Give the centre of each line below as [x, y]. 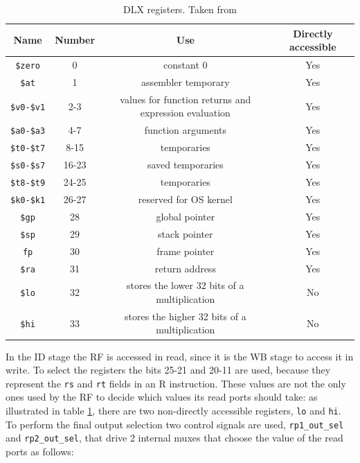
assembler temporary [186, 81]
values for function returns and [186, 99]
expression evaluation [185, 113]
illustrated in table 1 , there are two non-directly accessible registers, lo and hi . [173, 410]
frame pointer [186, 251]
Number [75, 40]
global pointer [186, 216]
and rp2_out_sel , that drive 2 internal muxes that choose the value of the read [174, 438]
